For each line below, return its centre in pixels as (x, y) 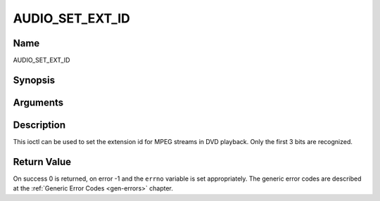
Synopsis (34, 80)
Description (39, 125)
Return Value (42, 162)
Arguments (38, 102)
